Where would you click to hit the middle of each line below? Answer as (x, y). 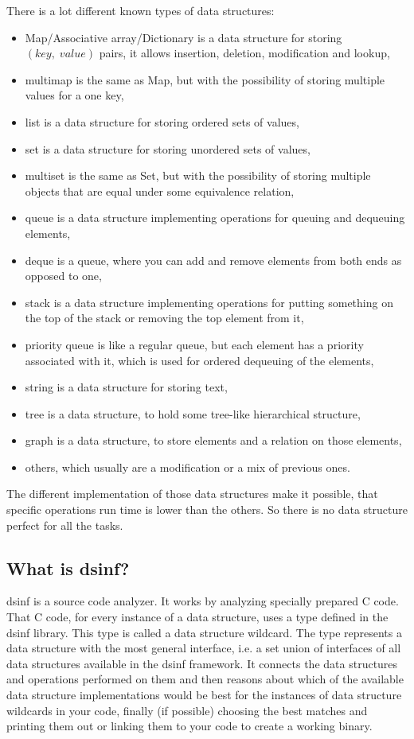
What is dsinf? (68, 568)
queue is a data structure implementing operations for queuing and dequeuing (215, 218)
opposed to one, (63, 276)
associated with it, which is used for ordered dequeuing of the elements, (199, 360)
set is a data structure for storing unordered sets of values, (168, 148)
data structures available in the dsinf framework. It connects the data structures (202, 663)
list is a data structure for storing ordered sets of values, (162, 121)
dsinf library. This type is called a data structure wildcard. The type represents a (204, 632)
